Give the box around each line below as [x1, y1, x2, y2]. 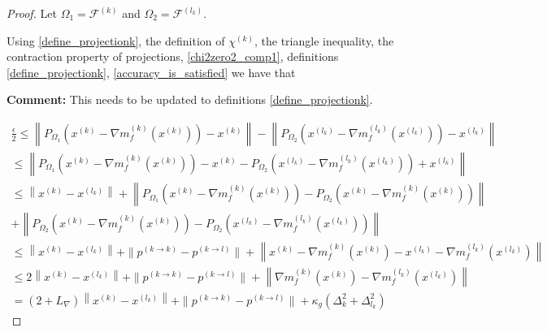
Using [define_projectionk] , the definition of [7, 32, 225, 49]
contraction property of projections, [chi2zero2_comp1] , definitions [7, 48, 339, 65]
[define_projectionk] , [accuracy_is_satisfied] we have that [7, 63, 296, 80]
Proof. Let [7, 5, 57, 21]
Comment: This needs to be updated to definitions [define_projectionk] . [7, 91, 373, 108]
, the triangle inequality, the [254, 32, 394, 49]
